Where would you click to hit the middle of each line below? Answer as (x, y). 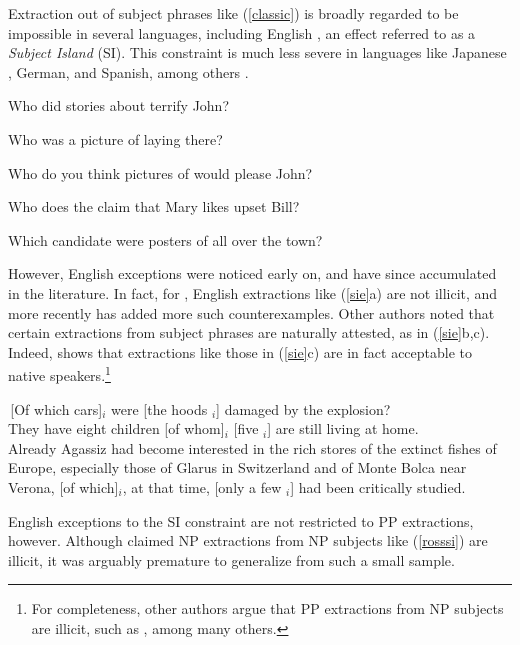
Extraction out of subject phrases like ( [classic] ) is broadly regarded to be (233, 13)
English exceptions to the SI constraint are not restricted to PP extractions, (241, 520)
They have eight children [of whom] (116, 428)
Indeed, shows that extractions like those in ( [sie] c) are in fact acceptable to (240, 351)
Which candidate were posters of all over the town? (165, 239)
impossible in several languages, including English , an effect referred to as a (242, 32)
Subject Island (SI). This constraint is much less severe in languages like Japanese (257, 52)
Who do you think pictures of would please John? (160, 172)
